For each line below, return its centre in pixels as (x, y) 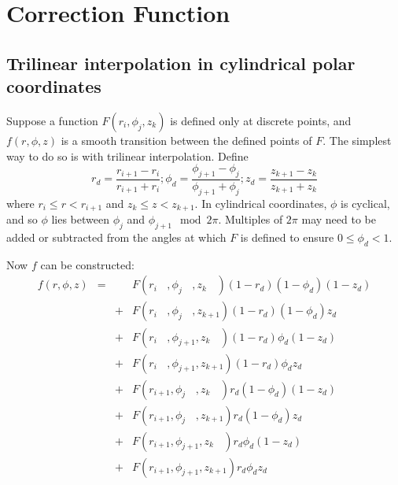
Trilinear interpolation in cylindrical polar (181, 63)
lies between (80, 219)
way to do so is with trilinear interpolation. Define (127, 155)
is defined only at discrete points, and (261, 120)
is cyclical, (365, 203)
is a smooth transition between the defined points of (186, 140)
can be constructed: (87, 264)
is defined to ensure (287, 237)
